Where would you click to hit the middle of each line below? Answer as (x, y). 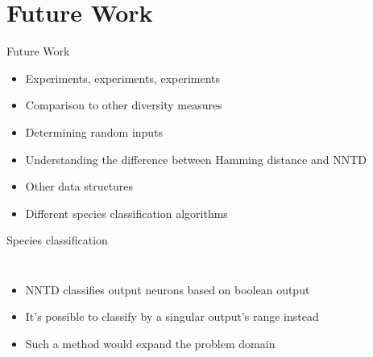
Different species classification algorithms (126, 213)
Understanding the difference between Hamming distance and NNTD (196, 159)
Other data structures (79, 186)
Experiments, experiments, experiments (123, 78)
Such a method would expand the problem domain (150, 344)
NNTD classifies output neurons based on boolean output (168, 289)
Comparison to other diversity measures (124, 105)
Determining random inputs (94, 131)
